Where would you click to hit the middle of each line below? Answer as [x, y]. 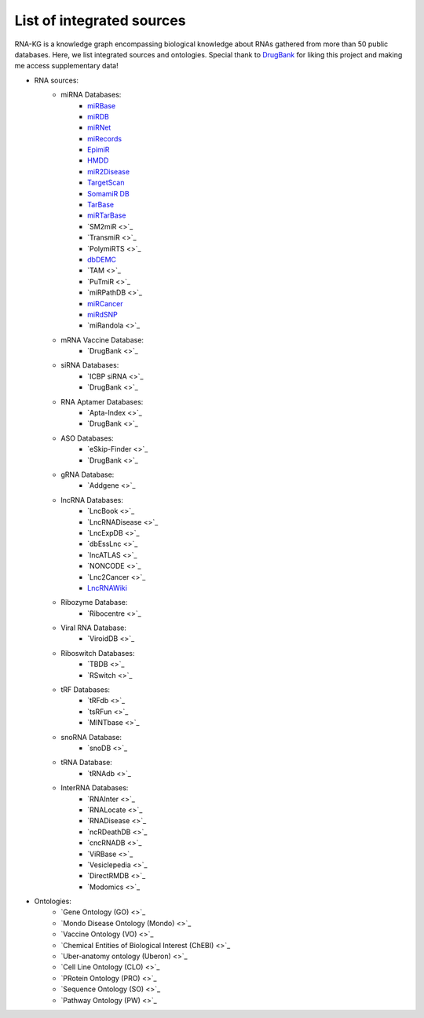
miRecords [105, 138]
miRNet [99, 128]
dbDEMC [102, 259]
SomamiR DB [108, 193]
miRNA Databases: [91, 95]
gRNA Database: [88, 474]
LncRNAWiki [107, 588]
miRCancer [105, 303]
